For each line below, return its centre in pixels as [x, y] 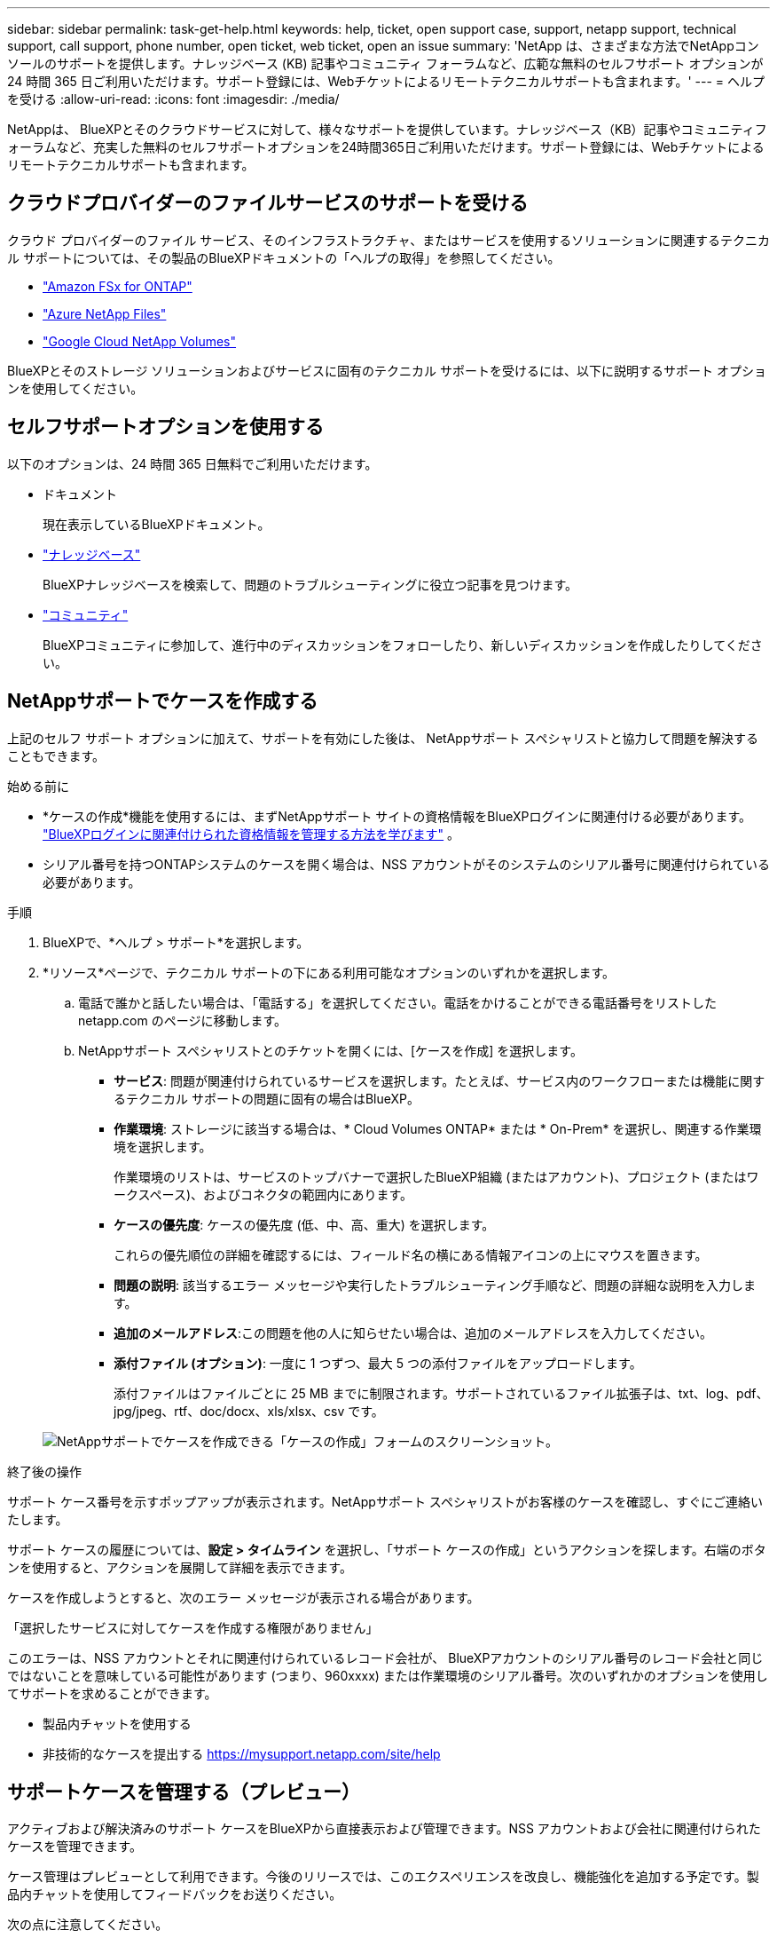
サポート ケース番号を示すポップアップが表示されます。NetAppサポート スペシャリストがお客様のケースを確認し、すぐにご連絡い [385, 1501]
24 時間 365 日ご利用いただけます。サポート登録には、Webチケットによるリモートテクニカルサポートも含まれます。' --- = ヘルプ [386, 81]
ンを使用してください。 [75, 388]
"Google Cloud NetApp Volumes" [140, 341]
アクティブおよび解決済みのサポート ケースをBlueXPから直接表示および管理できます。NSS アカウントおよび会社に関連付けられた [384, 1829]
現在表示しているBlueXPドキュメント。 [157, 524]
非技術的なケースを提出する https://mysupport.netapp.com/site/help [242, 1753]
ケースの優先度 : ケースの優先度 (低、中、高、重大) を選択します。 [304, 1224]
